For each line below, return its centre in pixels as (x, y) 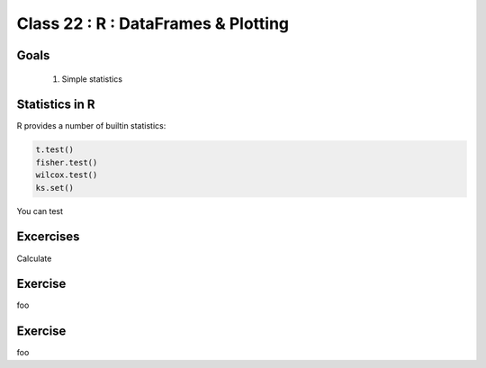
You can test (40, 211)
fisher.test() (67, 162)
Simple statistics (92, 79)
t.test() (55, 150)
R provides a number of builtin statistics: (91, 126)
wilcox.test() (67, 175)
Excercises (48, 237)
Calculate (34, 258)
